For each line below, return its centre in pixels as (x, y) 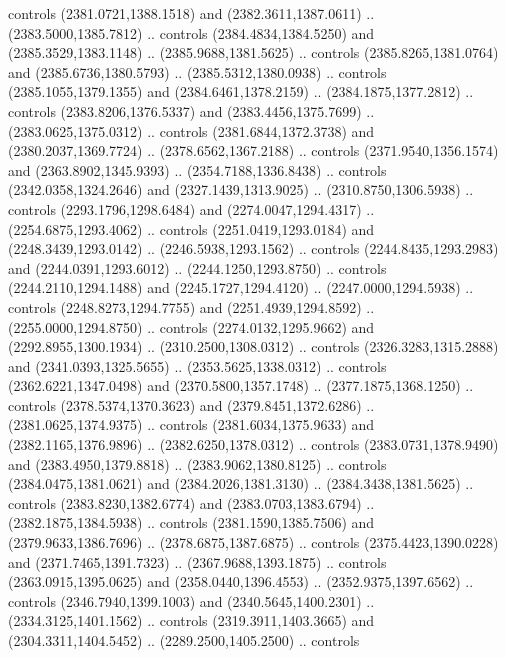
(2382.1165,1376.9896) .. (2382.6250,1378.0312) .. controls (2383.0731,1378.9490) (253, 444)
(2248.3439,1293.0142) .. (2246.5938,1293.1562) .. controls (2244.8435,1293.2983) (253, 248)
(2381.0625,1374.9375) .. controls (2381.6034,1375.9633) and (191, 424)
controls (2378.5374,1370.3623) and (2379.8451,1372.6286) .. (191, 404)
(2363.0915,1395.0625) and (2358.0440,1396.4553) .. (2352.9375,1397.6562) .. (241, 581)
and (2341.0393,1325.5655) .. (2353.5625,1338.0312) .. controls (197, 365)
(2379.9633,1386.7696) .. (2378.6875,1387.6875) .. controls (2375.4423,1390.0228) (253, 542)
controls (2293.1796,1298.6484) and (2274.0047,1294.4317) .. (191, 208)
